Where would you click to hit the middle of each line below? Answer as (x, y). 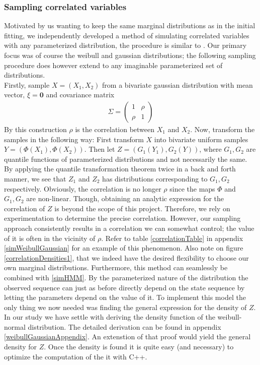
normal (15, 326)
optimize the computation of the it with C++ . (76, 356)
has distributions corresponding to (155, 178)
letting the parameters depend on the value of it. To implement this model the (125, 297)
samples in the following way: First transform (74, 139)
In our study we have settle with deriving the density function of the (110, 317)
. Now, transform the (223, 129)
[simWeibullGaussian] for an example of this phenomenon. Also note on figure (124, 248)
